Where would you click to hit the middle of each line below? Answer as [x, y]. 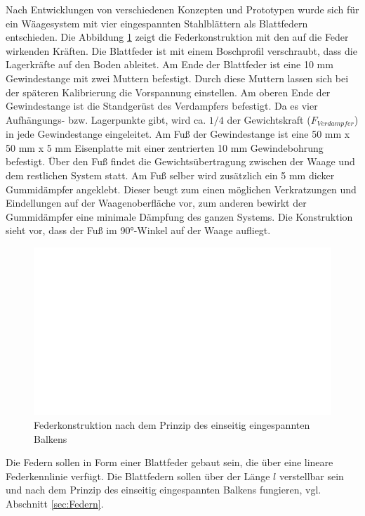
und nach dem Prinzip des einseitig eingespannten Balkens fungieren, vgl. [164, 490]
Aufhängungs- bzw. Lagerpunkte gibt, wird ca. [106, 119]
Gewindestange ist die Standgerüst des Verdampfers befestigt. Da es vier [162, 106]
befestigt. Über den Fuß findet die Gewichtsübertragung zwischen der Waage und [180, 161]
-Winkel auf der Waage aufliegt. [202, 230]
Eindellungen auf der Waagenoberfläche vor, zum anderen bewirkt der [156, 203]
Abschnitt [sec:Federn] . [55, 504]
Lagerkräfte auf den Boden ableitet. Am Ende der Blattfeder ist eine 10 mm [170, 64]
